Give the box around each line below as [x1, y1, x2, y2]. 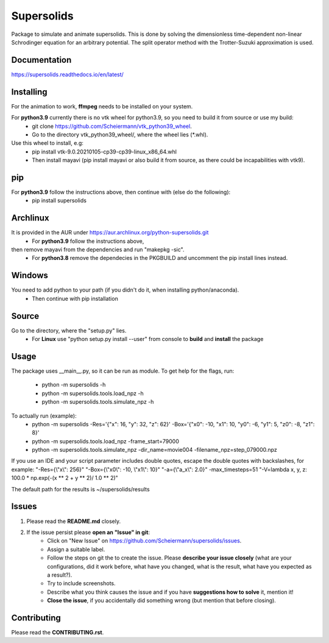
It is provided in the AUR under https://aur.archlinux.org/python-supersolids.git [11, 229, 209, 236]
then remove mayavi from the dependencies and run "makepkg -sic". [11, 246, 185, 253]
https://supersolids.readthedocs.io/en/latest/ [11, 71, 124, 78]
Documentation [11, 55, 72, 65]
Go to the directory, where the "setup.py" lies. [11, 326, 127, 334]
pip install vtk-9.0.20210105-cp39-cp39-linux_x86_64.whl [32, 148, 177, 155]
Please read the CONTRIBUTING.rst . [11, 628, 104, 636]
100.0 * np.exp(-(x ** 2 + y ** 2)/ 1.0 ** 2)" [11, 474, 118, 482]
